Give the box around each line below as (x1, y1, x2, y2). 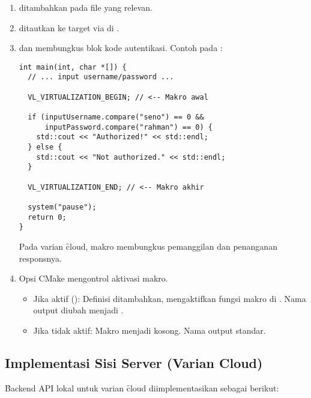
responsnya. (19, 252, 62, 264)
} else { (28, 143, 62, 152)
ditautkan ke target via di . (19, 21, 119, 34)
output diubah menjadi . (33, 304, 124, 316)
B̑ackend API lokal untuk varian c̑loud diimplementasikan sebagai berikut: (5, 381, 279, 394)
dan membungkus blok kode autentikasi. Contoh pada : (19, 41, 223, 54)
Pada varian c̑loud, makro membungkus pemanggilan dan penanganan (19, 240, 277, 252)
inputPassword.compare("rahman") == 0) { (44, 122, 213, 131)
